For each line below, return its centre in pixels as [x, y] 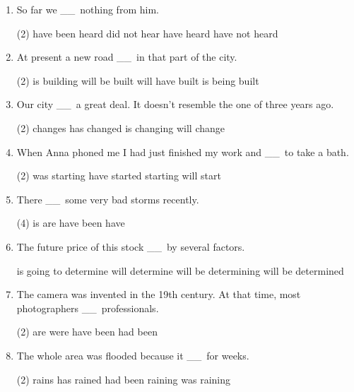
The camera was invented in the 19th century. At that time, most [159, 294]
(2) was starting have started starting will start [119, 176]
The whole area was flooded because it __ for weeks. [133, 355]
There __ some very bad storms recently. [108, 199]
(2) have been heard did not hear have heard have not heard [147, 33]
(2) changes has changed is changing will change [121, 127]
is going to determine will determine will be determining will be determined [180, 270]
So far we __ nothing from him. [88, 9]
